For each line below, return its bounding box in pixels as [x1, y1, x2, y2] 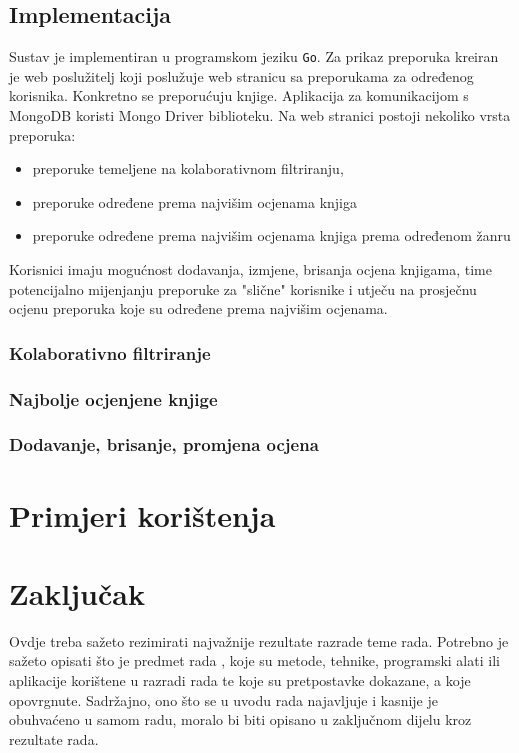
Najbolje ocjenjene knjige [9, 386, 218, 411]
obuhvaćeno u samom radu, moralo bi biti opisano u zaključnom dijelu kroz [9, 709, 472, 730]
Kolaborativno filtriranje [9, 340, 211, 365]
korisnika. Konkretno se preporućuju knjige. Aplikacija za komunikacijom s [9, 85, 469, 106]
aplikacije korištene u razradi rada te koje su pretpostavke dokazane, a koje [9, 670, 471, 691]
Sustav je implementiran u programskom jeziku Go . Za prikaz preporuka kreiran [9, 46, 499, 67]
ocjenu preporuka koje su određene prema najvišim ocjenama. [9, 298, 388, 319]
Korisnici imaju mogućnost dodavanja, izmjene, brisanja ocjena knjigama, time [9, 259, 492, 280]
